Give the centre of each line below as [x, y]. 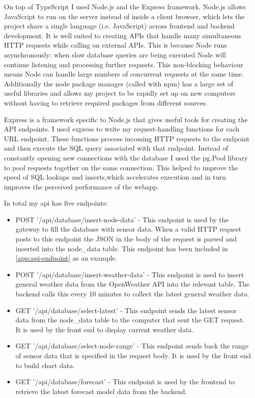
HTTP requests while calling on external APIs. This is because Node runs [115, 45]
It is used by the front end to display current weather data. [105, 329]
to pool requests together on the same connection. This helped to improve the [121, 167]
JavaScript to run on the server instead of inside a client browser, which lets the [125, 16]
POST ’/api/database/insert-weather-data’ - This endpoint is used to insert [130, 274]
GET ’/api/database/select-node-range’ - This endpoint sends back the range [132, 346]
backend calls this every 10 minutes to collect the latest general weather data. [132, 294]
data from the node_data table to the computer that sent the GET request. [130, 320]
